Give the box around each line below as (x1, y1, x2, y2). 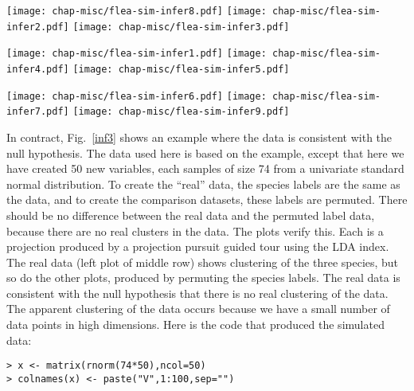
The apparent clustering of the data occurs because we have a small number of (6, 300, 390, 317)
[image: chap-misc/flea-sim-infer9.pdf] (72, 106, 290, 118)
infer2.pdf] (6, 21, 69, 33)
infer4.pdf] (6, 63, 69, 75)
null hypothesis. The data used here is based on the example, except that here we (6, 144, 404, 161)
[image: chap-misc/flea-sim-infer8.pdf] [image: (6, 6, 267, 17)
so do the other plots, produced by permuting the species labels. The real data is (6, 269, 400, 286)
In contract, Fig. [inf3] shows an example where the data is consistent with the (6, 128, 393, 145)
